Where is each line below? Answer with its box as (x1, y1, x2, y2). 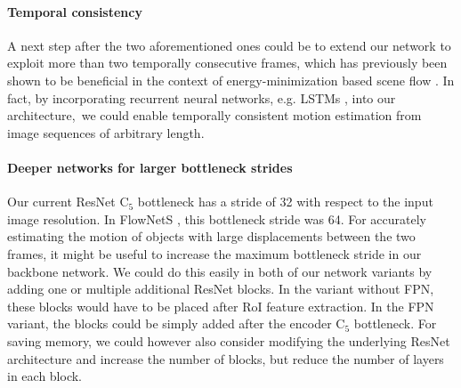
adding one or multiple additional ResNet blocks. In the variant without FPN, (7, 279, 434, 298)
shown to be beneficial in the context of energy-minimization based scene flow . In (7, 70, 455, 89)
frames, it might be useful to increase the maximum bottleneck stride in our (7, 244, 422, 263)
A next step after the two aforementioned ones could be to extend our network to (7, 36, 451, 54)
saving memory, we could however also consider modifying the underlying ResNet (7, 331, 450, 350)
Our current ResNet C (7, 192, 129, 211)
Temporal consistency (7, 2, 142, 20)
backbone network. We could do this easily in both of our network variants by (7, 262, 433, 280)
